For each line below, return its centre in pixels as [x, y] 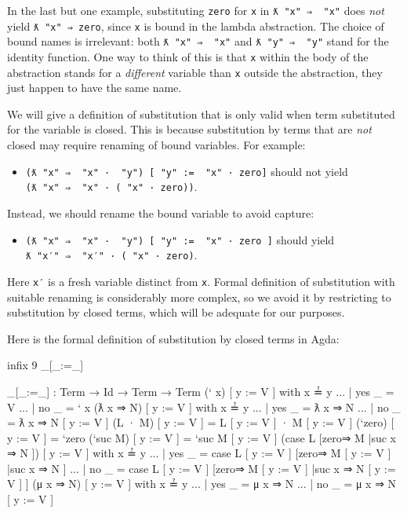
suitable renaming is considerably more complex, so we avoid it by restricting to [199, 297]
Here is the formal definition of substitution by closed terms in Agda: [173, 338]
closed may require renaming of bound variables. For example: [156, 145]
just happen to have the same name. [94, 88]
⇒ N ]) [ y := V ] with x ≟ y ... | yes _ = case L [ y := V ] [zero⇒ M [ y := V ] [199, 453]
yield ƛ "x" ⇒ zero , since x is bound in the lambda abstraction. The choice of [196, 26]
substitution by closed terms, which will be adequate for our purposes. [176, 312]
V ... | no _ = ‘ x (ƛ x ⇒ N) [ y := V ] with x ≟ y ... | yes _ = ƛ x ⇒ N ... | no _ [204, 407]
